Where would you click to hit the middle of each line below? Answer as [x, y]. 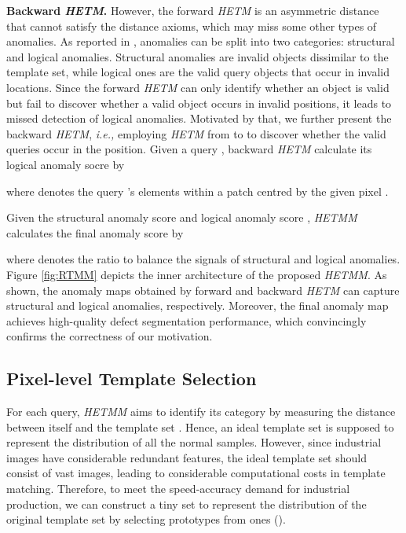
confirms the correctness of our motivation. [110, 336]
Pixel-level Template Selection [132, 379]
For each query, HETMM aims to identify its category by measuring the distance [201, 412]
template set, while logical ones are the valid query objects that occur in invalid [198, 72]
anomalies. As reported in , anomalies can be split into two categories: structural [201, 41]
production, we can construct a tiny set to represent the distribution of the [187, 504]
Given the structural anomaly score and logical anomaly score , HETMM [182, 217]
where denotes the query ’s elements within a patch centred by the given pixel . [198, 191]
